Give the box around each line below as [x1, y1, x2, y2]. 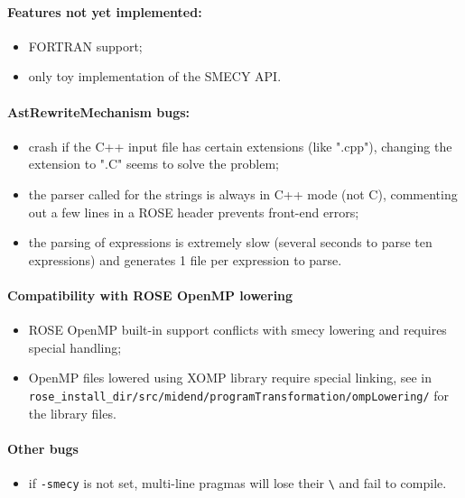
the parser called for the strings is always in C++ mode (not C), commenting [28, 184, 458, 203]
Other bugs [7, 438, 79, 457]
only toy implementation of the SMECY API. [28, 67, 282, 86]
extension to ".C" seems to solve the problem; [28, 154, 279, 173]
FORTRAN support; [28, 36, 143, 55]
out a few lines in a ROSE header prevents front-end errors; [28, 202, 359, 221]
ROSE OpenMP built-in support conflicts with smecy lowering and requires [28, 320, 447, 339]
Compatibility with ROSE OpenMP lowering [7, 285, 293, 304]
